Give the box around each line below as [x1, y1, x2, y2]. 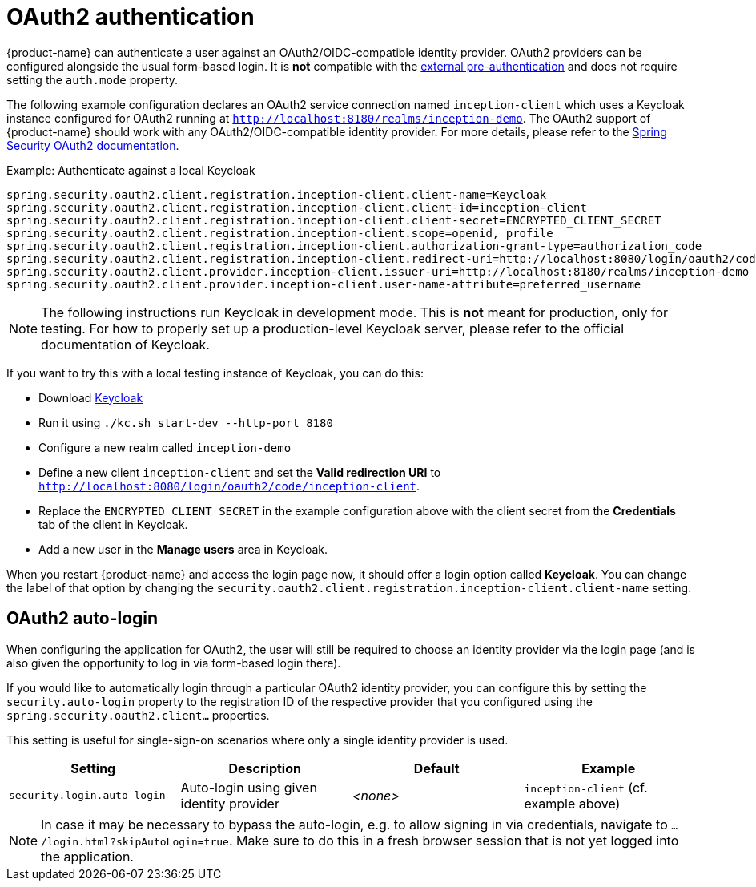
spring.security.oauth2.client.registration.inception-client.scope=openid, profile [6, 226, 553, 240]
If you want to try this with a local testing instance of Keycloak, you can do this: [6, 365, 424, 380]
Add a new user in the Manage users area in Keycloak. [38, 542, 328, 556]
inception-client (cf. [524, 779, 648, 796]
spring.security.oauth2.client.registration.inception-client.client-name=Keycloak [6, 187, 547, 201]
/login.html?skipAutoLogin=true [41, 835, 229, 848]
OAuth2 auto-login [6, 608, 159, 629]
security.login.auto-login [9, 789, 166, 802]
